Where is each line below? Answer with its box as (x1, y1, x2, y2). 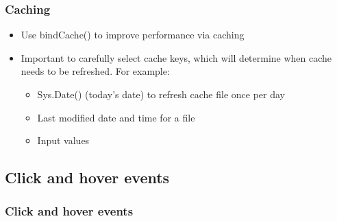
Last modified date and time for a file (37, 110, 195, 124)
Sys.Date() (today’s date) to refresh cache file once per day (37, 87, 286, 101)
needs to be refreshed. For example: (21, 64, 170, 78)
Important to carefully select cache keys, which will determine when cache (21, 50, 332, 65)
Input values (37, 133, 90, 148)
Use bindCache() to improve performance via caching (21, 27, 245, 42)
